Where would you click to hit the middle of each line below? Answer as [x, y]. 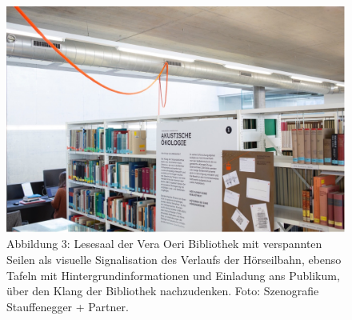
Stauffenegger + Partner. [68, 306]
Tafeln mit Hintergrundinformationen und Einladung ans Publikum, [173, 275]
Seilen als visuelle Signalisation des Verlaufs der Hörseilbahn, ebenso [174, 259]
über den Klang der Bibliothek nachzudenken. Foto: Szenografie [163, 291]
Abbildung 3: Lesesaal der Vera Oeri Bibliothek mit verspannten [164, 244]
